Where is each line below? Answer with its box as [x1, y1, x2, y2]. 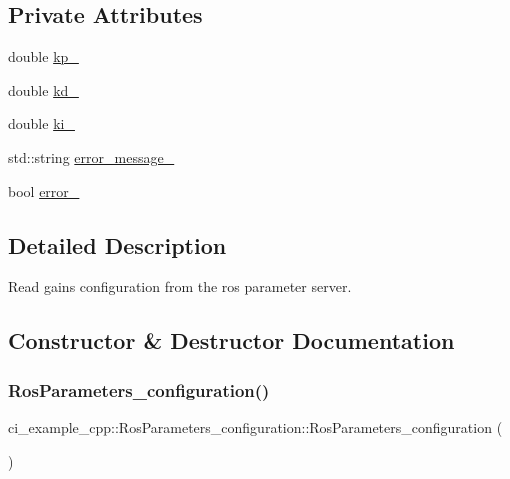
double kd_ [8, 79, 79, 100]
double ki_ [8, 113, 75, 134]
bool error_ [8, 180, 80, 201]
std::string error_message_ [8, 146, 175, 167]
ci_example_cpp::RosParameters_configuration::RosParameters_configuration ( [8, 416, 503, 437]
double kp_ [8, 46, 79, 67]
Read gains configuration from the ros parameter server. [8, 276, 352, 297]
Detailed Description [8, 229, 227, 260]
